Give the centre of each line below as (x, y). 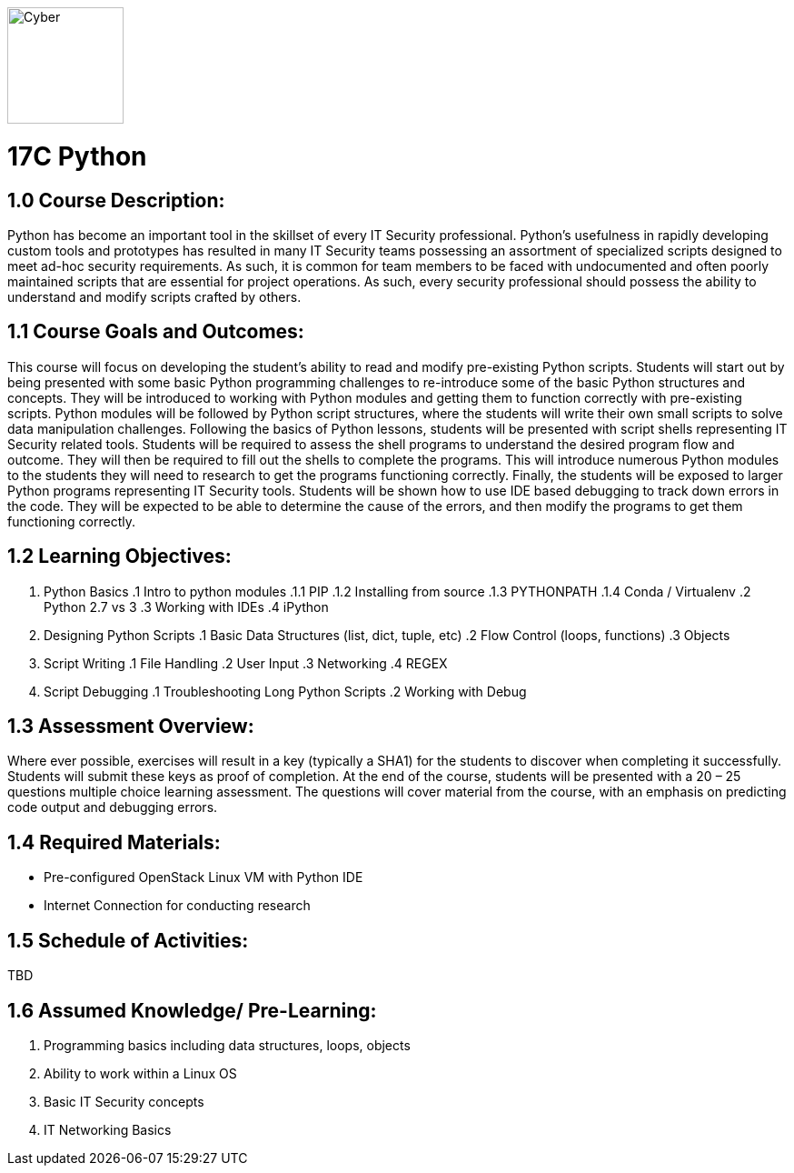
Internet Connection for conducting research (177, 906)
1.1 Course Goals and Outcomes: (156, 332)
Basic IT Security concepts (124, 1101)
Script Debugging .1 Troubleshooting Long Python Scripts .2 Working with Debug (285, 691)
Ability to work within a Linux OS (140, 1073)
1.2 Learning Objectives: (119, 556)
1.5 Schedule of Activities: (128, 940)
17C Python (77, 156)
